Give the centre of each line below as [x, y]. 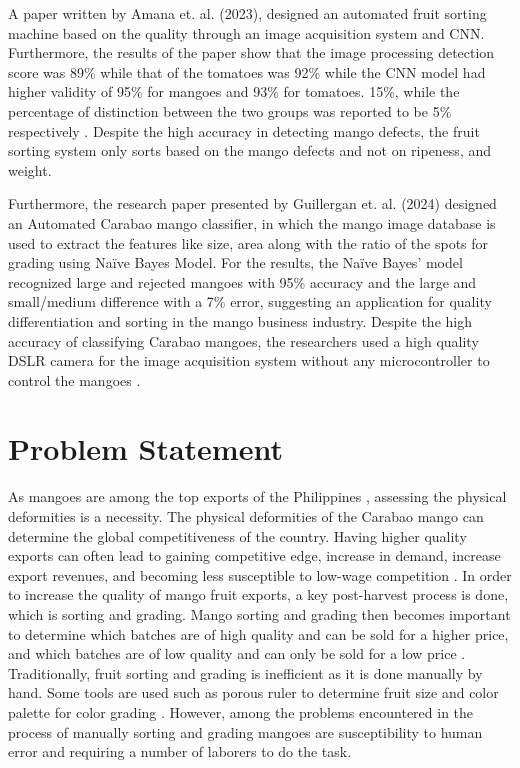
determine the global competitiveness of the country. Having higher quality [237, 535]
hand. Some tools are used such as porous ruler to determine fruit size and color [253, 692]
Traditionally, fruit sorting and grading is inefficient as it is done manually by [245, 672]
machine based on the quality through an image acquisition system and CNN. [246, 32]
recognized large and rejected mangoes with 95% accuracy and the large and [242, 281]
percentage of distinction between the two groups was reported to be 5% [230, 110]
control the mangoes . [74, 379]
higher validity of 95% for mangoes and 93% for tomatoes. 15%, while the [234, 91]
